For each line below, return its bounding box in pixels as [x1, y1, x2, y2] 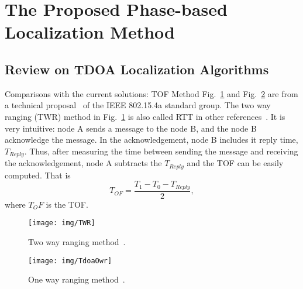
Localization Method [5, 20, 175, 44]
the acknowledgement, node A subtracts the [5, 157, 162, 169]
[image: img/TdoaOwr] [28, 256, 112, 265]
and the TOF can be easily [187, 157, 284, 169]
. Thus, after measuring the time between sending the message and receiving [24, 144, 298, 157]
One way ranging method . [28, 273, 125, 285]
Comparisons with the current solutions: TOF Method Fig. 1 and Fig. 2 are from [5, 87, 298, 99]
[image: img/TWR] [28, 219, 95, 228]
